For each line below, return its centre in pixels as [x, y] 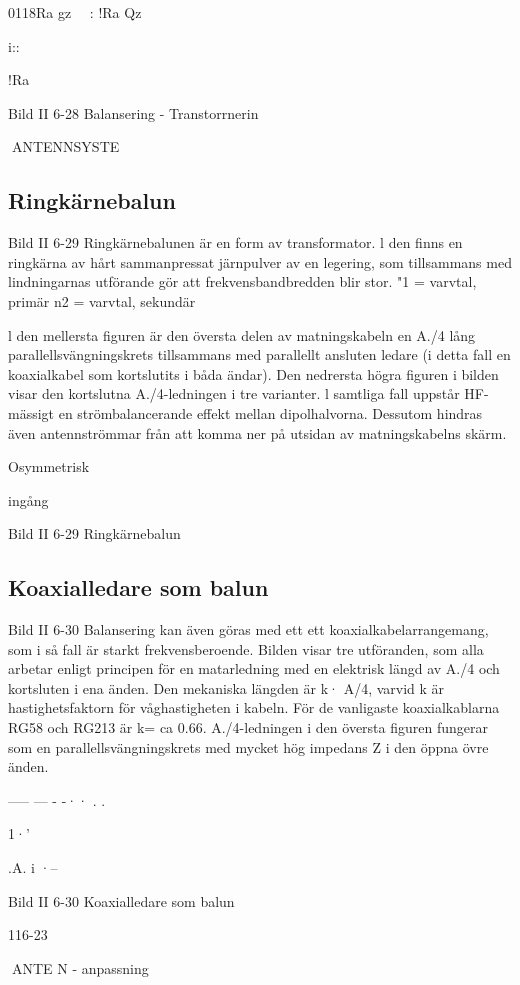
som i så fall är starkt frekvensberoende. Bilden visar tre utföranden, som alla [246, 648]
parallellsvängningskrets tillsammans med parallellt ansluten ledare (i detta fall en [259, 354]
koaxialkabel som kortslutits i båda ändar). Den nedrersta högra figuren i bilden [253, 373]
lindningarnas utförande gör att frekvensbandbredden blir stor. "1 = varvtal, [242, 281]
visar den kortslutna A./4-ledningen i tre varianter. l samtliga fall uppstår [234, 393]
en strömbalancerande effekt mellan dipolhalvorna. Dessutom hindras [270, 412]
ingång [28, 499]
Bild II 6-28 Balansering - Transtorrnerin [133, 112]
